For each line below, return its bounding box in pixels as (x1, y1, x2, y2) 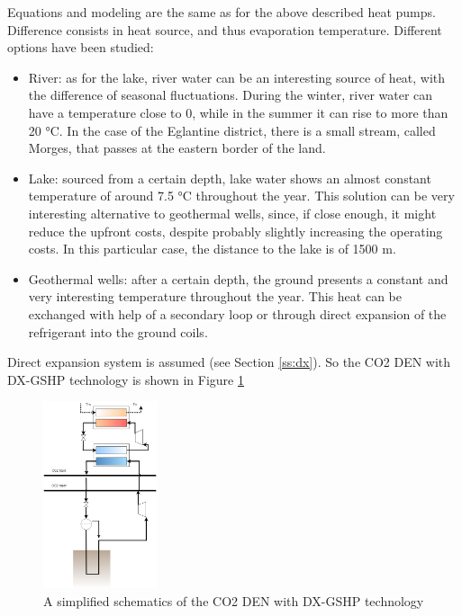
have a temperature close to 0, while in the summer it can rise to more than (28, 103, 448, 121)
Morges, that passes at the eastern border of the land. (28, 138, 326, 157)
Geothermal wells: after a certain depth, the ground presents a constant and (28, 269, 448, 288)
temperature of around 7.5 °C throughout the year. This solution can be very (28, 186, 455, 205)
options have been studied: (7, 38, 154, 57)
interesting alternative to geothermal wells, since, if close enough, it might (28, 203, 437, 222)
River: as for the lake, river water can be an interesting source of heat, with (28, 67, 446, 86)
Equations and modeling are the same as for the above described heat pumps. (7, 3, 436, 21)
